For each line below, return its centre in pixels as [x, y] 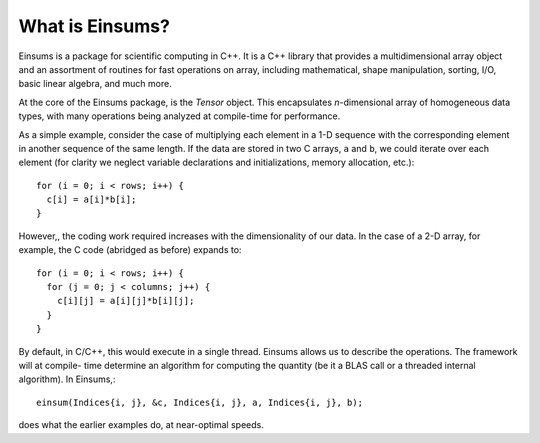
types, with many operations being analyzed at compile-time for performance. [179, 116]
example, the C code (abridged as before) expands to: [130, 250]
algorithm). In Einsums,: [67, 379]
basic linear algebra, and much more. [95, 84]
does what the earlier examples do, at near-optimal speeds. [141, 425]
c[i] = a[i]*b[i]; [91, 199]
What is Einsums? [94, 26]
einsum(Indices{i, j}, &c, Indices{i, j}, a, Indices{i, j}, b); [200, 402]
